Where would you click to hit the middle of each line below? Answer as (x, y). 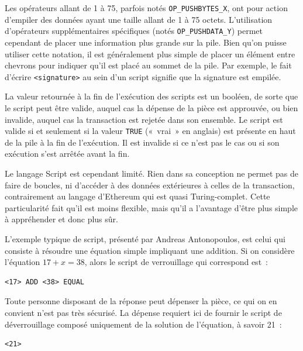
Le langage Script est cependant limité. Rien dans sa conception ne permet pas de (152, 173)
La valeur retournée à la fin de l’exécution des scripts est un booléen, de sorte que (151, 96)
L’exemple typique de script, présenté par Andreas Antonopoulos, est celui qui (145, 238)
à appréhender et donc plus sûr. (61, 219)
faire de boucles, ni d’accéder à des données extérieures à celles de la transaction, (150, 185)
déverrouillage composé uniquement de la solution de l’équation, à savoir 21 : (143, 324)
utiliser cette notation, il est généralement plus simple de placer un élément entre (150, 54)
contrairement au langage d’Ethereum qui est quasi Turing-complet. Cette (137, 196)
